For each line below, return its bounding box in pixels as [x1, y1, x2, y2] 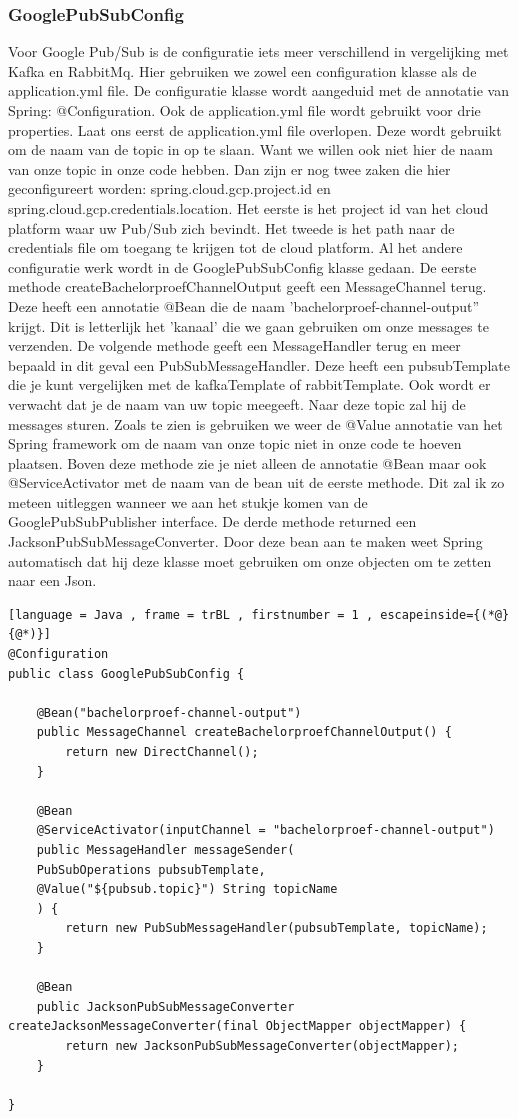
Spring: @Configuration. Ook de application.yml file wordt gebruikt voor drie [8, 100, 481, 120]
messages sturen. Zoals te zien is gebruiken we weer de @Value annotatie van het [8, 413, 503, 434]
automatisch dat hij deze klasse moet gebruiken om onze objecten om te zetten [8, 550, 492, 571]
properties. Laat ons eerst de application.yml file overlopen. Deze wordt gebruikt [8, 119, 502, 140]
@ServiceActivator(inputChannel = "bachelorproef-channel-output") [36, 823, 495, 838]
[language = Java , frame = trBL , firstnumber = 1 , [8, 607, 374, 622]
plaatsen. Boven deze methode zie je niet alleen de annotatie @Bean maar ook [8, 452, 487, 473]
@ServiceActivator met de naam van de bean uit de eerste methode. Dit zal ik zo [8, 472, 505, 493]
